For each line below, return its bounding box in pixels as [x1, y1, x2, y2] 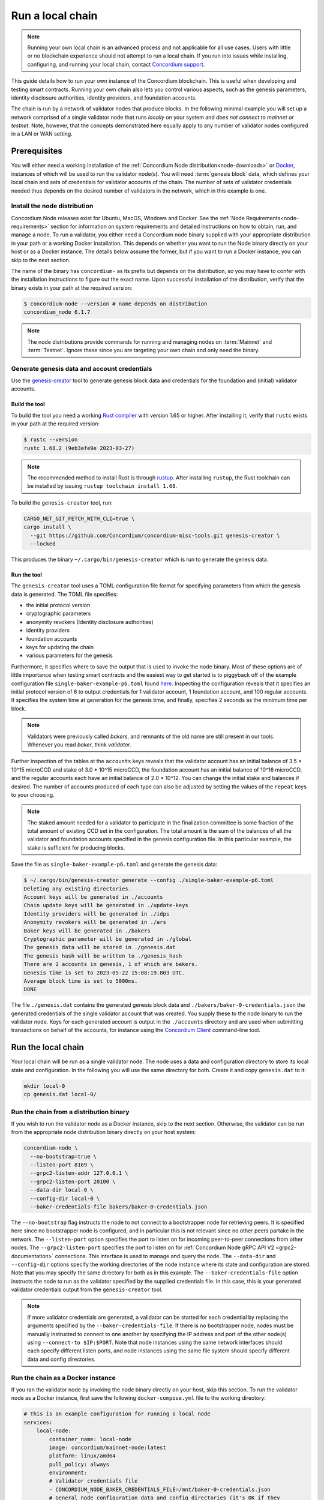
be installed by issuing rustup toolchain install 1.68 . [27, 482, 177, 490]
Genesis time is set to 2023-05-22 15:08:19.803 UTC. [23, 969, 185, 976]
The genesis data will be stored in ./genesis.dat [23, 944, 176, 951]
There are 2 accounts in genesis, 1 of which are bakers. [23, 961, 198, 968]
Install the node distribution [11, 202, 94, 210]
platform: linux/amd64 [49, 1453, 116, 1459]
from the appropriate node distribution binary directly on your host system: [11, 1129, 196, 1136]
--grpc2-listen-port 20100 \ [30, 1178, 116, 1185]
